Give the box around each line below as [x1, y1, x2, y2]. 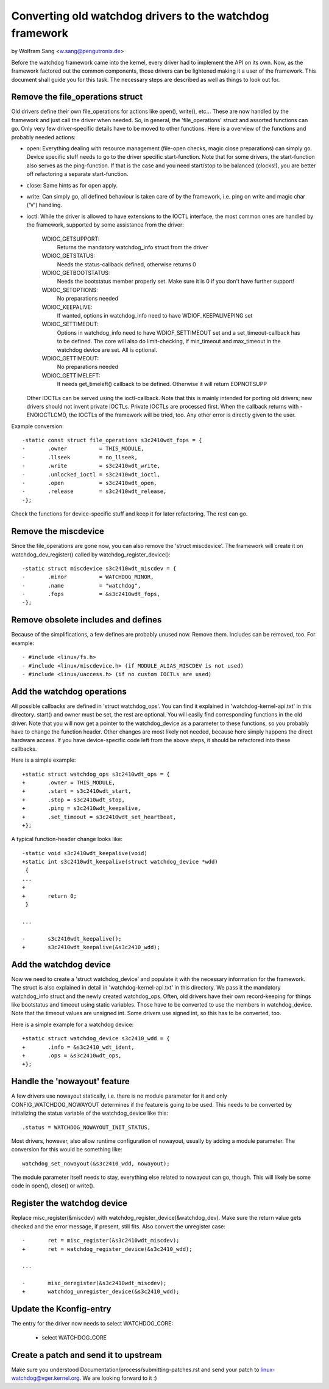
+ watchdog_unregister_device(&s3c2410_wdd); [22, 1288, 180, 1295]
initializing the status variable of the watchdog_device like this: [11, 1109, 169, 1117]
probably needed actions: [11, 133, 76, 140]
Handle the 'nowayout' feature [11, 1076, 130, 1087]
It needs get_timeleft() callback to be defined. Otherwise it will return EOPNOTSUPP [57, 381, 267, 388]
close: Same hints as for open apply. [26, 181, 118, 189]
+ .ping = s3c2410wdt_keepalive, [22, 805, 141, 812]
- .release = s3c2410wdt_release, [22, 488, 167, 495]
